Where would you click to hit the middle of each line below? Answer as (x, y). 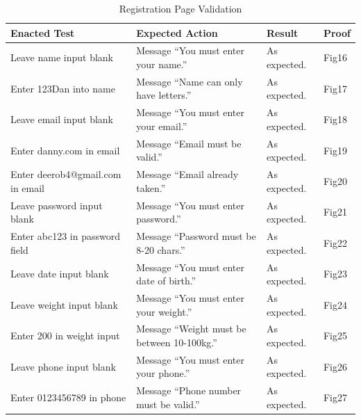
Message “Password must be (196, 236)
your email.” (162, 126)
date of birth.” (166, 281)
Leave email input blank (62, 119)
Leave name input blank (62, 57)
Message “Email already (187, 174)
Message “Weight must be (191, 329)
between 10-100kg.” (177, 342)
